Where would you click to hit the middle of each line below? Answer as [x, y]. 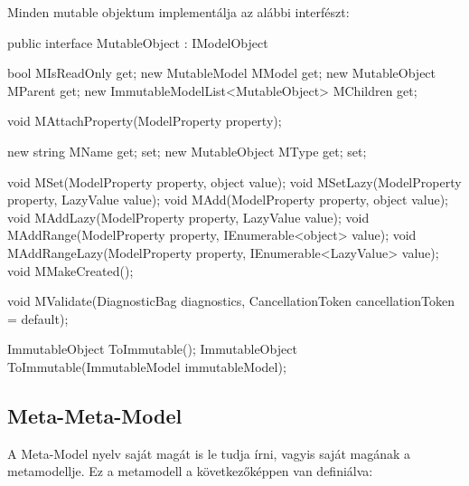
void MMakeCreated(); [70, 270]
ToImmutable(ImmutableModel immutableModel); [147, 366]
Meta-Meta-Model [95, 415]
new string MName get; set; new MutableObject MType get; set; [187, 151]
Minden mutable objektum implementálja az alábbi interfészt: [178, 12]
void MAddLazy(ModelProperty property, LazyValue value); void [188, 217]
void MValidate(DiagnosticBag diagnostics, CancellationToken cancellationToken [231, 301]
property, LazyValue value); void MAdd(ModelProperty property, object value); [228, 200]
